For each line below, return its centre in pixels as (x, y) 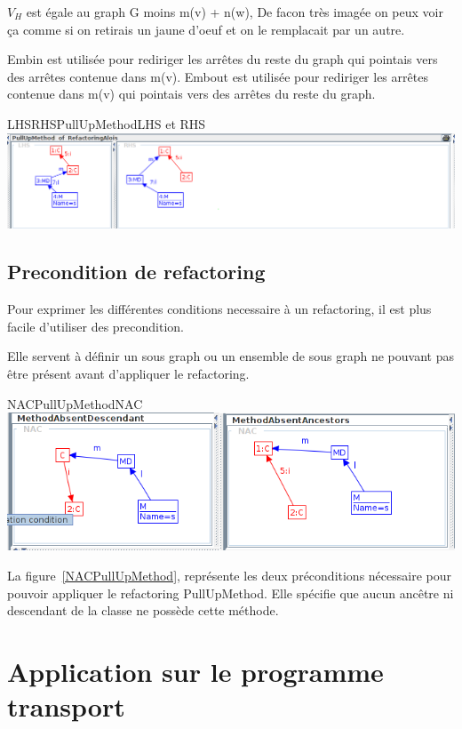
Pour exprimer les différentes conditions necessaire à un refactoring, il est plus (219, 309)
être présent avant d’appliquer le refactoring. (128, 373)
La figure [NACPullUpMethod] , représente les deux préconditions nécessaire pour (229, 576)
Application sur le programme (195, 672)
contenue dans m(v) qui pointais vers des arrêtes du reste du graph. (191, 94)
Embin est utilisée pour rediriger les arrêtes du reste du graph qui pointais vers (223, 59)
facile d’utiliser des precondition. (96, 326)
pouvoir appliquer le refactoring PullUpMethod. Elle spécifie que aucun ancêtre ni (231, 593)
